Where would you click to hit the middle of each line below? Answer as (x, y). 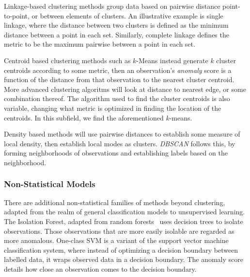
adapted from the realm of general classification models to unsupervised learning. (125, 212)
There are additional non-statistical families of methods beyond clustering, (115, 202)
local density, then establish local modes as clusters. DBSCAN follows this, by (120, 143)
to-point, (17, 15)
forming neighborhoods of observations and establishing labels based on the (116, 153)
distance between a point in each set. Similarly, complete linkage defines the (117, 34)
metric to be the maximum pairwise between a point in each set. (100, 44)
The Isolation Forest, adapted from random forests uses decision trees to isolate (124, 221)
